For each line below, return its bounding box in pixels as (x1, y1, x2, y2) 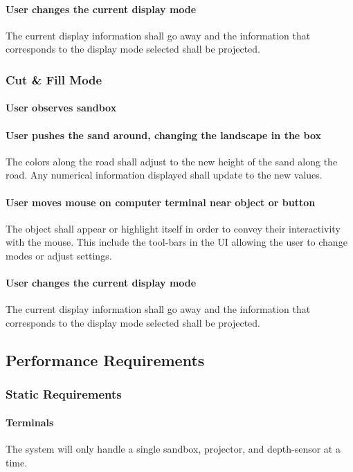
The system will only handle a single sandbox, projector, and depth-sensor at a (6, 441, 341, 455)
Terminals (6, 415, 54, 429)
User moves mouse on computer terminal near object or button (6, 194, 316, 209)
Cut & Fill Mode (6, 71, 102, 88)
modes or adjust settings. (6, 248, 112, 262)
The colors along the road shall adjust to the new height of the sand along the (6, 154, 338, 168)
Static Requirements (6, 385, 122, 403)
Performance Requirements (6, 349, 205, 370)
